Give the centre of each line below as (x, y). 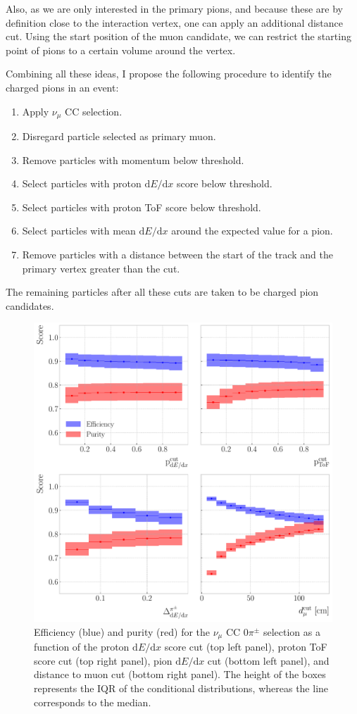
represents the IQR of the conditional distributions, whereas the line (181, 688)
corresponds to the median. (93, 702)
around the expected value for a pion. (252, 231)
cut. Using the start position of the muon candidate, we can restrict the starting (178, 36)
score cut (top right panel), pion (103, 660)
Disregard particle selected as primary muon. (119, 136)
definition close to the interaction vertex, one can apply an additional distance (174, 22)
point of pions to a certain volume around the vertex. (121, 50)
